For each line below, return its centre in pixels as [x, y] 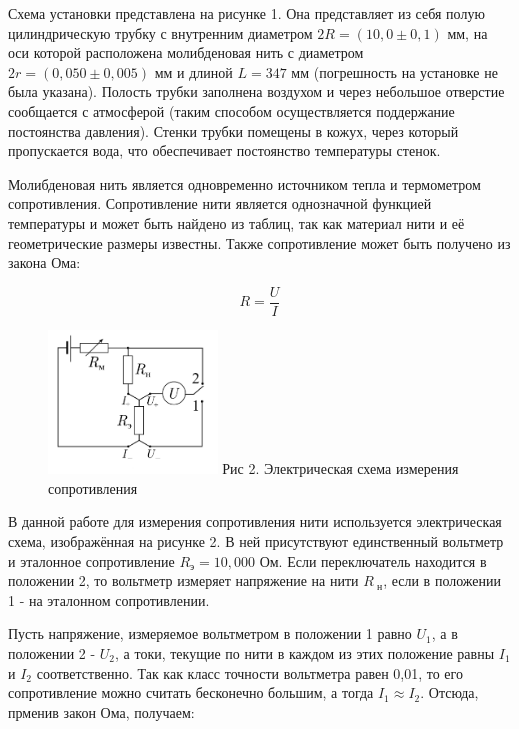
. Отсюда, [449, 692]
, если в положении [442, 580]
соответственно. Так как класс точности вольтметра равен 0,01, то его [249, 672]
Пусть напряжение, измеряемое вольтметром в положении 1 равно [210, 633]
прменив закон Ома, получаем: [101, 711]
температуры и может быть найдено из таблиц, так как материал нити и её [236, 222]
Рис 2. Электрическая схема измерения [340, 468]
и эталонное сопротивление [91, 560]
